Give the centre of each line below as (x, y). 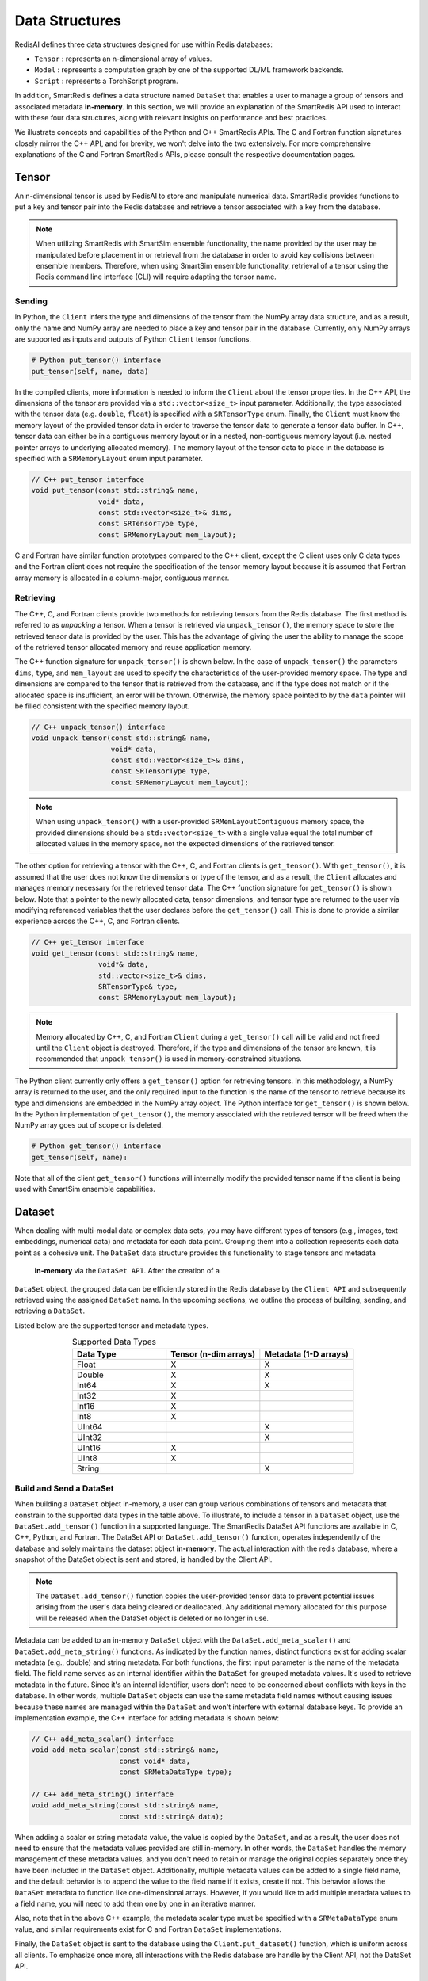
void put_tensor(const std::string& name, (115, 490)
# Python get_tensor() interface (96, 1146)
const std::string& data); (172, 1816)
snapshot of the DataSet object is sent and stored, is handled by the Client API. (143, 1559)
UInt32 (90, 1437)
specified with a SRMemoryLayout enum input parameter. (109, 458)
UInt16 (88, 1448)
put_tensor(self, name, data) (90, 371)
